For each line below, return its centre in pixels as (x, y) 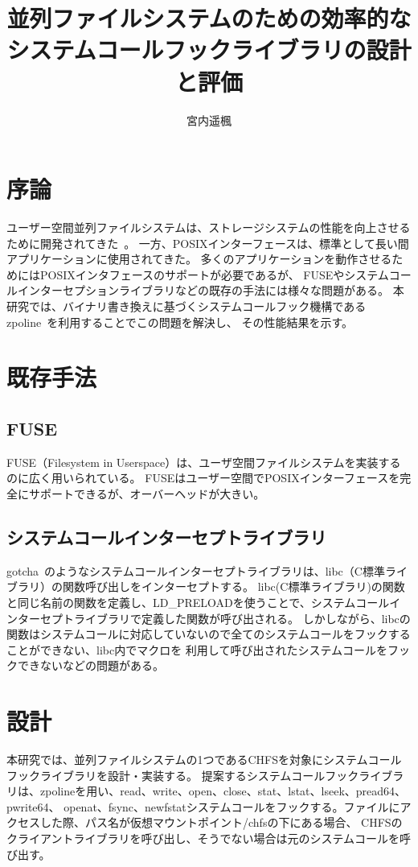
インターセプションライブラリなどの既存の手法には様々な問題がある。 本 (211, 290)
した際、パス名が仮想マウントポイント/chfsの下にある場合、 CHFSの (221, 822)
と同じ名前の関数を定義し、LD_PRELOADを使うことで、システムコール (198, 602)
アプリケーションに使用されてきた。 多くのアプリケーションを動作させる (199, 259)
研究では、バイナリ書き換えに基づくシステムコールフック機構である (186, 306)
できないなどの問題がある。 (90, 665)
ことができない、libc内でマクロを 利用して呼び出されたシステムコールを (197, 649)
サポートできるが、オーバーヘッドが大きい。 (147, 493)
